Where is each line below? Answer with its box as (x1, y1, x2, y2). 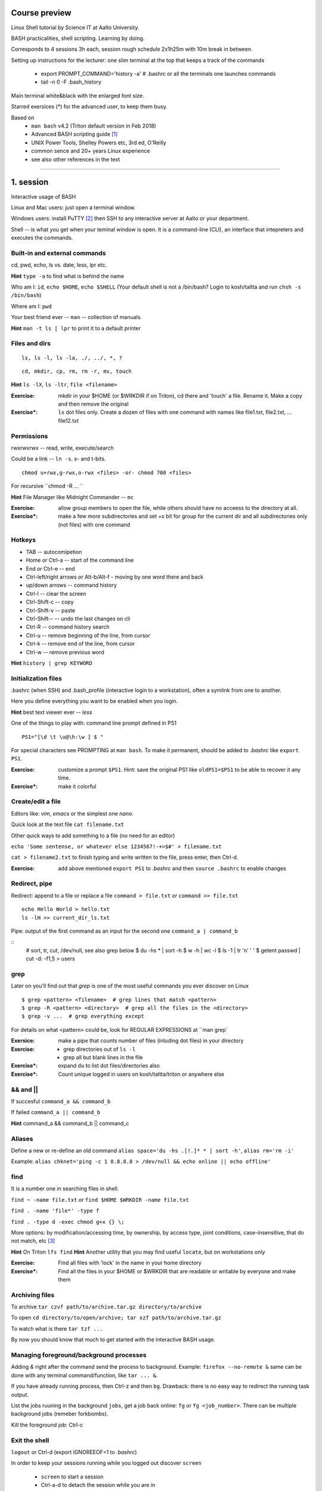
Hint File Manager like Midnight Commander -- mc (11, 493, 134, 500)
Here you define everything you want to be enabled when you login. (11, 698, 178, 705)
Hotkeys (11, 536, 36, 544)
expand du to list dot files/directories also (58, 1062, 160, 1069)
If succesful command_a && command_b (11, 1097, 111, 1105)
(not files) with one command (58, 521, 131, 528)
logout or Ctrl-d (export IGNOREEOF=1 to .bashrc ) (11, 1448, 137, 1455)
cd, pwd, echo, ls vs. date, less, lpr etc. (11, 261, 107, 268)
